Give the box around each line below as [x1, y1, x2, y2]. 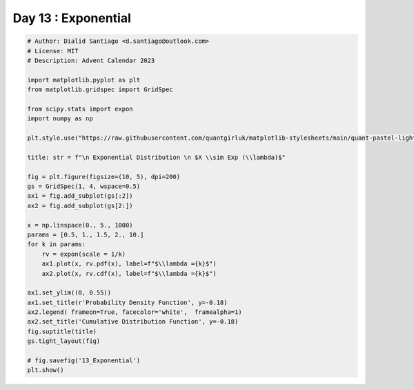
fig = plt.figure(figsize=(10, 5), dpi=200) [27, 173, 181, 180]
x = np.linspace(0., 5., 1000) [27, 221, 134, 229]
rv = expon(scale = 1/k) [41, 250, 126, 258]
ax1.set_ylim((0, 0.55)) [27, 289, 112, 297]
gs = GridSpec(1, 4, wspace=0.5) [27, 183, 141, 190]
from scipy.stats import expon [27, 104, 134, 113]
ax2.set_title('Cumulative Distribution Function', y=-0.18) [27, 318, 239, 326]
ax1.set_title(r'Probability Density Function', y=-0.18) [27, 298, 228, 306]
